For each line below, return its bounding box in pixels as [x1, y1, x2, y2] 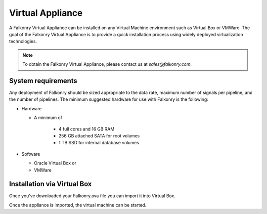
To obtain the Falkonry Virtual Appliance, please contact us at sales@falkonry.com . [22, 61, 192, 67]
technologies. [9, 39, 37, 44]
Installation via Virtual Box [9, 180, 92, 188]
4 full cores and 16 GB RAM [58, 126, 115, 132]
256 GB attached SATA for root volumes [58, 132, 140, 138]
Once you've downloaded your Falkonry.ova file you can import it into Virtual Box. [9, 193, 176, 199]
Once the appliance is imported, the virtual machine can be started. [9, 202, 147, 208]
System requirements [9, 77, 78, 85]
